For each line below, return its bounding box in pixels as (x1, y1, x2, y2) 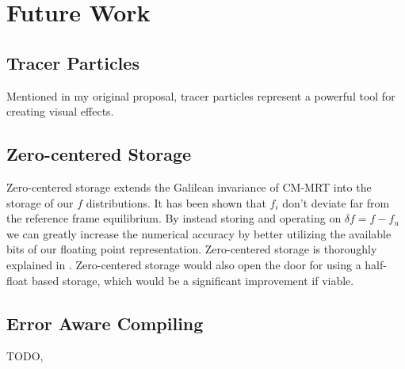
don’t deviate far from (282, 194, 390, 211)
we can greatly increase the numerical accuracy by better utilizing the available (6, 225, 392, 242)
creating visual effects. (6, 103, 114, 120)
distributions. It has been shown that (86, 194, 266, 211)
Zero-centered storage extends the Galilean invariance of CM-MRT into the (6, 178, 372, 195)
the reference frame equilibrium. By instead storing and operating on (6, 210, 342, 226)
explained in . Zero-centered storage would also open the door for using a (6, 256, 361, 272)
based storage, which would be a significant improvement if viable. (31, 272, 354, 288)
